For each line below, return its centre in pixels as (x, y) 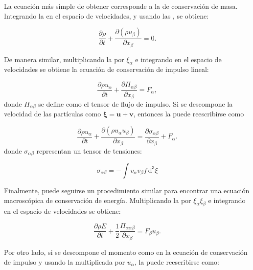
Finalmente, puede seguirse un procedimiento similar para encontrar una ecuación (127, 190)
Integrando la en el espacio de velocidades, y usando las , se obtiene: (106, 15)
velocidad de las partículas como (53, 114)
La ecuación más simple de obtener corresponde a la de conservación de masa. (121, 6)
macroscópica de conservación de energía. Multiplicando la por (98, 200)
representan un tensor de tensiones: (89, 150)
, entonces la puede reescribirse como (189, 114)
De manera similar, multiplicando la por (64, 59)
